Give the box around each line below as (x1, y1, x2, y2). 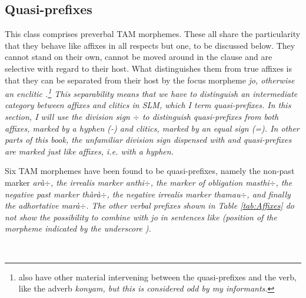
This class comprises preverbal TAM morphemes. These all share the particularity (5, 28, 301, 40)
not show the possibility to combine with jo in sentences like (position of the (5, 210, 277, 223)
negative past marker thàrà (5, 187, 101, 200)
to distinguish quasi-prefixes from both (142, 111, 279, 123)
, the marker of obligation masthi (150, 176, 270, 188)
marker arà (5, 176, 45, 188)
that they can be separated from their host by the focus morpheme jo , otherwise (5, 73, 295, 86)
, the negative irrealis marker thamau (107, 187, 241, 200)
